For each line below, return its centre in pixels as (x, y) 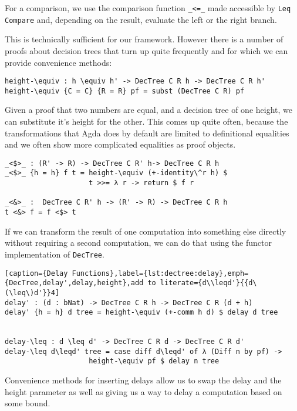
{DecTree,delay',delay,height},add (74, 283)
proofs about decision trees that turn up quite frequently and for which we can (146, 50)
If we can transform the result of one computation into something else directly (146, 231)
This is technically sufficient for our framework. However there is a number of (144, 39)
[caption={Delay (36, 273)
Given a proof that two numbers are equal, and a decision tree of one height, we (148, 110)
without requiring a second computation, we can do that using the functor (138, 243)
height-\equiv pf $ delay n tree (154, 361)
